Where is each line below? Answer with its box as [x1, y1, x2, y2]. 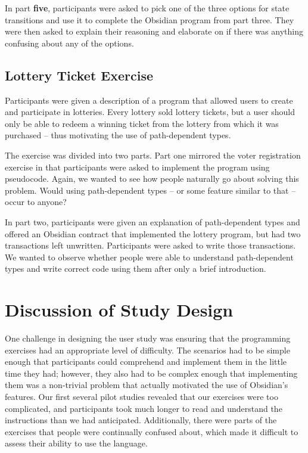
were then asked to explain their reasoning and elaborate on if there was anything [5, 25, 303, 38]
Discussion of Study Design [5, 297, 234, 322]
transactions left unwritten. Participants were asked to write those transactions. [5, 239, 296, 252]
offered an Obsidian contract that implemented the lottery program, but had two [5, 227, 301, 240]
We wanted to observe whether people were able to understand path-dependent [5, 250, 294, 263]
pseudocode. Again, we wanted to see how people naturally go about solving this [5, 172, 299, 185]
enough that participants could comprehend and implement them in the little [5, 355, 287, 368]
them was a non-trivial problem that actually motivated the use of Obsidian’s [5, 378, 288, 391]
